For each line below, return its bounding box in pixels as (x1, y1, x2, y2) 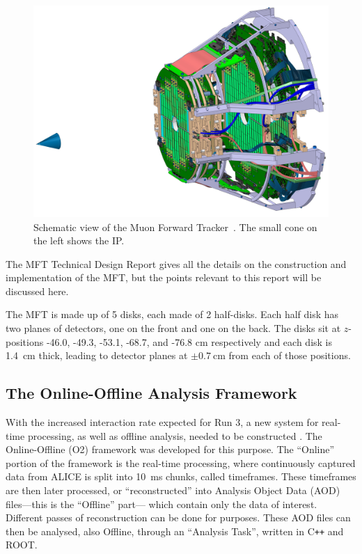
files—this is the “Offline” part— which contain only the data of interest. (6, 496, 317, 511)
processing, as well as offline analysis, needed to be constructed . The (27, 428, 322, 443)
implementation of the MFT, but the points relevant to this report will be (6, 270, 322, 285)
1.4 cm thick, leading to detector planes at (6, 348, 188, 363)
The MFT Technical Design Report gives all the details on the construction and (6, 256, 347, 271)
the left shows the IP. (33, 233, 125, 248)
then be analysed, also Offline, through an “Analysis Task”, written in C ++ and (6, 523, 344, 538)
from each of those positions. (228, 348, 351, 363)
